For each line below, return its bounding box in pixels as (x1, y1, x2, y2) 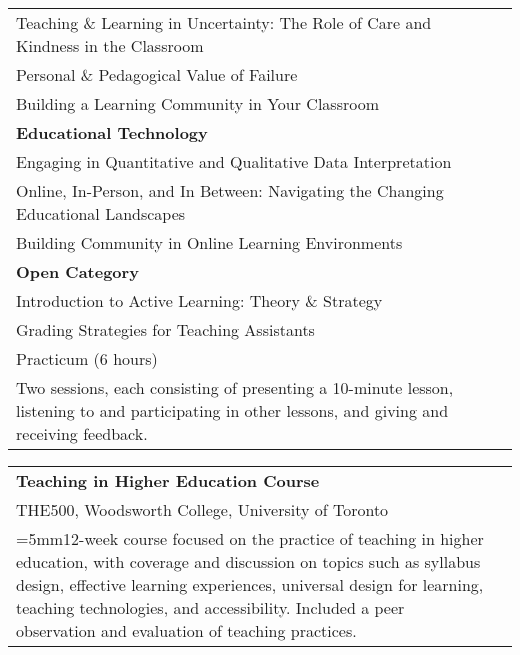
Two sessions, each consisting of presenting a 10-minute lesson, (16, 376, 454, 399)
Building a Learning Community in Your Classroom (16, 92, 380, 115)
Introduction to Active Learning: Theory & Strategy (16, 289, 383, 312)
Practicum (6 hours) (16, 347, 158, 370)
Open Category (16, 260, 139, 283)
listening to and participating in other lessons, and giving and (16, 399, 449, 422)
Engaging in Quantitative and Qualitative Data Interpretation (16, 150, 452, 173)
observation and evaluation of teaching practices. (16, 619, 357, 642)
